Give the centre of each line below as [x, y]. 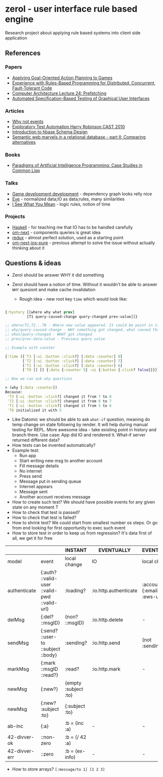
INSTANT [76, 550]
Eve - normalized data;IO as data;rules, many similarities [68, 199]
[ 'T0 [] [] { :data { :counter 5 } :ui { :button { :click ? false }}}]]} [92, 370]
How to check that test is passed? [46, 512]
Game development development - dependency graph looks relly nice [82, 194]
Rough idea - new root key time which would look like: [73, 299]
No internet [31, 471]
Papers [14, 67]
